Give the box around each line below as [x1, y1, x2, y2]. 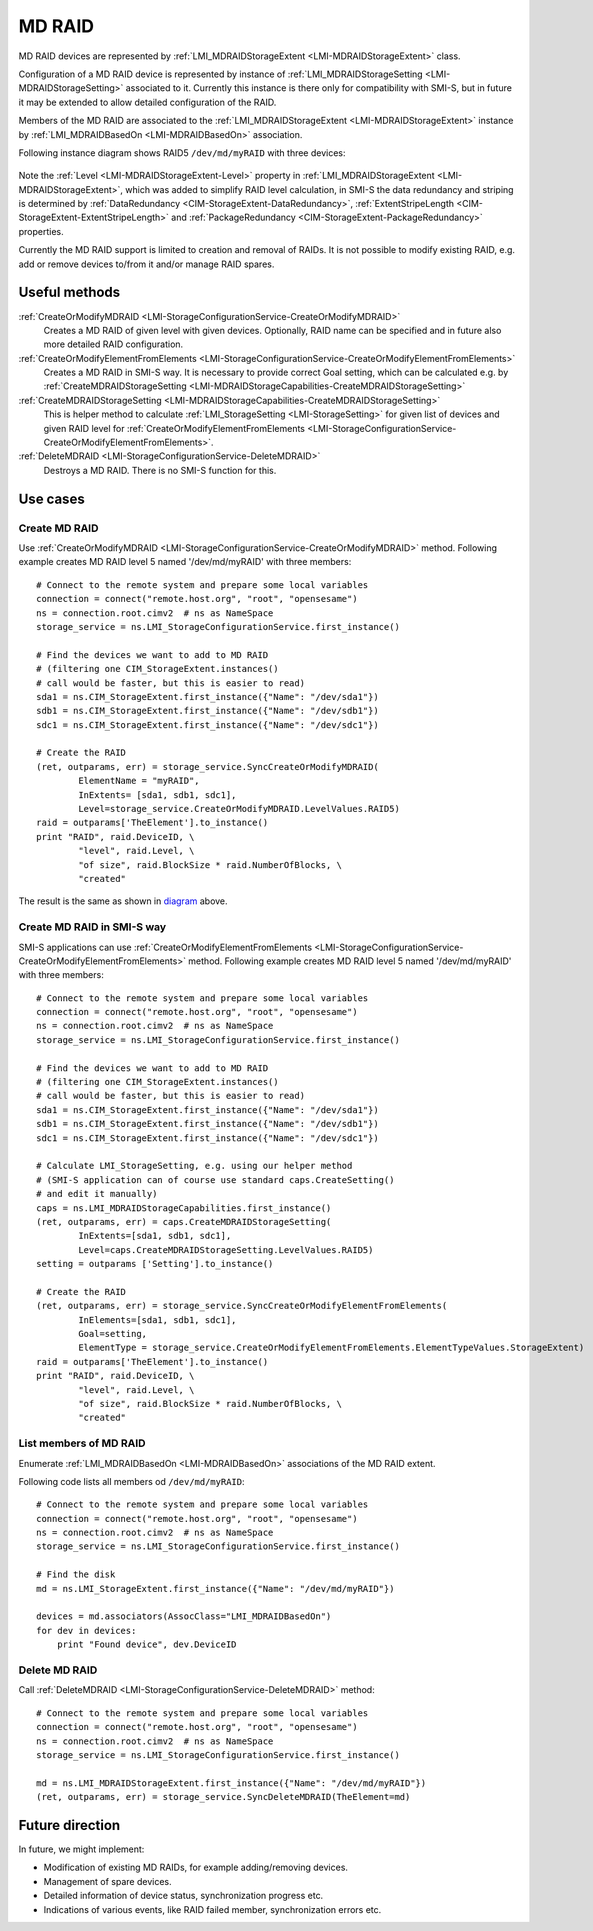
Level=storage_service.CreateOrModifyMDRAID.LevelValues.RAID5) [78, 803, 400, 815]
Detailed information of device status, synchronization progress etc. [43, 1890, 324, 1902]
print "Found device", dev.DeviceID [56, 1639, 237, 1650]
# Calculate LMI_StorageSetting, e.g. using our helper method [36, 1160, 353, 1172]
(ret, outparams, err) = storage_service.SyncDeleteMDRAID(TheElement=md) [36, 1791, 411, 1803]
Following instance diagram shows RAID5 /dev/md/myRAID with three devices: [18, 146, 346, 159]
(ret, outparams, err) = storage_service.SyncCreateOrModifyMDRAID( [36, 761, 379, 772]
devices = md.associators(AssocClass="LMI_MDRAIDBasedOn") [36, 1611, 332, 1622]
